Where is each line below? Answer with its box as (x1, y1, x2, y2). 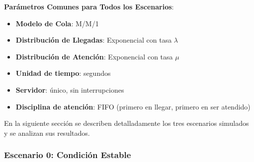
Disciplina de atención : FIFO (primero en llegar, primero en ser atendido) (15, 101, 251, 111)
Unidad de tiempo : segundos (15, 68, 111, 78)
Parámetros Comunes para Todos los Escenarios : (4, 1, 174, 11)
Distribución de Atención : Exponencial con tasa (15, 51, 173, 61)
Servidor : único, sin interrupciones (15, 84, 124, 95)
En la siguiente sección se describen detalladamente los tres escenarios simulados (4, 118, 249, 128)
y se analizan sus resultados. (4, 127, 90, 138)
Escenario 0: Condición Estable (4, 149, 131, 161)
